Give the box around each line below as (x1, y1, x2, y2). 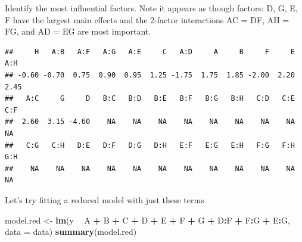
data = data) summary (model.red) (5, 225, 137, 238)
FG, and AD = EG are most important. (5, 25, 151, 38)
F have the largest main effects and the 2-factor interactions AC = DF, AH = (5, 13, 289, 26)
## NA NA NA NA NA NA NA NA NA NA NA (5, 164, 295, 173)
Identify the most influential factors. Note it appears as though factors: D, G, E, (5, 2, 298, 14)
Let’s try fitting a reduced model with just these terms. (5, 193, 207, 206)
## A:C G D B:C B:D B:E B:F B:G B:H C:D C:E (5, 94, 295, 103)
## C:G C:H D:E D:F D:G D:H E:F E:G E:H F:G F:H (5, 141, 295, 150)
